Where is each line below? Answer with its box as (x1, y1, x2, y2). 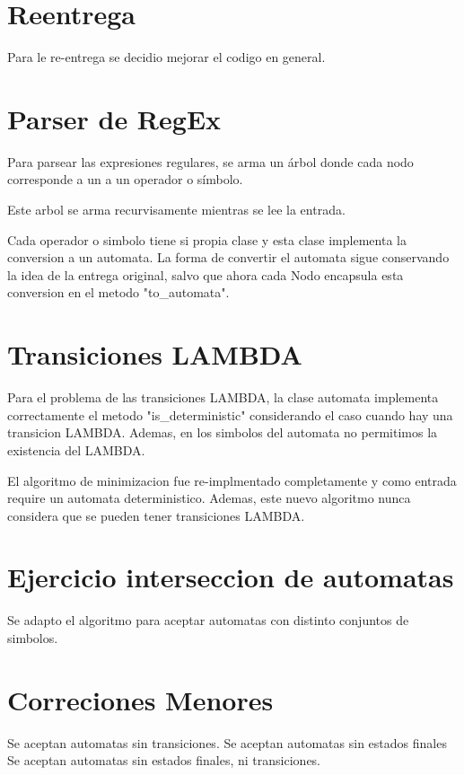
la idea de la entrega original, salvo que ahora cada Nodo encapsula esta (7, 265, 404, 284)
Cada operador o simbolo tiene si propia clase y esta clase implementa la (7, 230, 407, 249)
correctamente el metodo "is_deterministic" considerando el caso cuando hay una (7, 405, 453, 424)
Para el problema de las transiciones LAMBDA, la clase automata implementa (7, 388, 439, 407)
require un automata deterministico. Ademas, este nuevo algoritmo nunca (7, 489, 411, 507)
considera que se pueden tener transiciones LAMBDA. (7, 506, 305, 524)
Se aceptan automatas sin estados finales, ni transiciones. (7, 751, 321, 770)
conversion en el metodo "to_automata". (7, 283, 230, 302)
